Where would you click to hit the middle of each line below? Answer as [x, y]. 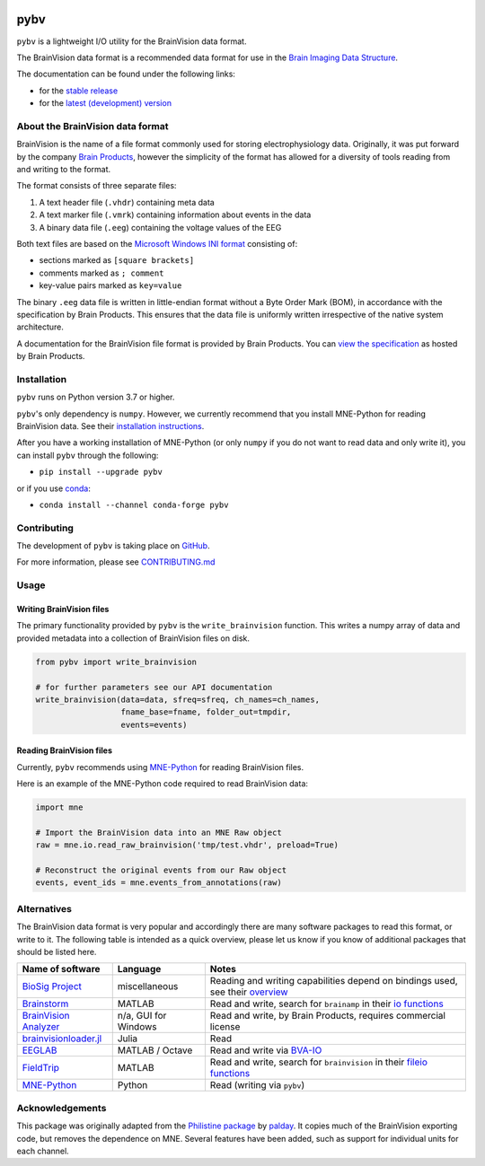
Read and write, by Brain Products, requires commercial [328, 1016]
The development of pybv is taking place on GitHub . [113, 546]
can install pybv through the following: [88, 455]
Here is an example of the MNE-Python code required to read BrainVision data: [163, 784]
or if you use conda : [54, 488]
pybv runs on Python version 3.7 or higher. [96, 397]
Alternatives [44, 908]
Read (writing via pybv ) [257, 1085]
